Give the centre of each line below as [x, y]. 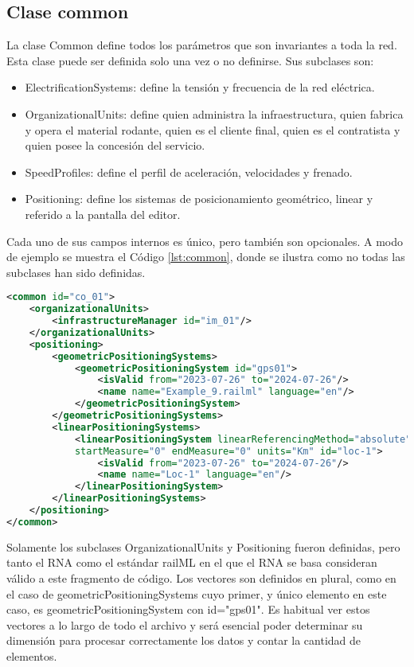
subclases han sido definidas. [76, 272]
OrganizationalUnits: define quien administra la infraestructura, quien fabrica [214, 113]
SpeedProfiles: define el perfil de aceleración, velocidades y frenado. [189, 172]
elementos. [32, 655]
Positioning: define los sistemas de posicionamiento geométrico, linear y [199, 199]
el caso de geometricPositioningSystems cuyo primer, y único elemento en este [197, 593]
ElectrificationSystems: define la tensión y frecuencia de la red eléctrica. [200, 87]
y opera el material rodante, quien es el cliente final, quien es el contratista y [213, 129]
